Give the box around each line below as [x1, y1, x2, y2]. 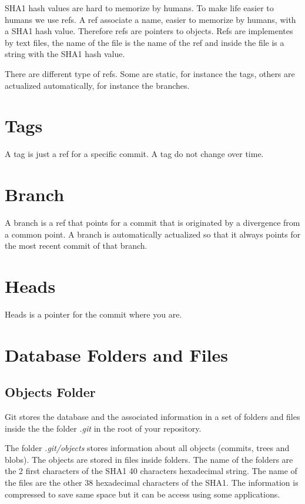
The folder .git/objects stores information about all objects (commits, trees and [5, 442, 290, 454]
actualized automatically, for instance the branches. [5, 79, 190, 91]
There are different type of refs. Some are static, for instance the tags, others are [5, 67, 295, 79]
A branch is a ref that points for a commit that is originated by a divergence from [5, 216, 300, 228]
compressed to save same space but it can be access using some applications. [5, 488, 280, 500]
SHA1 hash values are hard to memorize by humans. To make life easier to [5, 2, 274, 14]
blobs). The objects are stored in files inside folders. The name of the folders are [5, 453, 293, 465]
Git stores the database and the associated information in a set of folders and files [5, 410, 300, 423]
